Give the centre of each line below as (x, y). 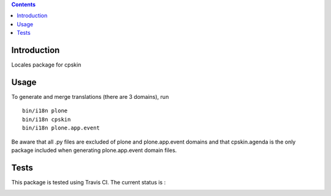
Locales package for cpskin (46, 65)
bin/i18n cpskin (47, 119)
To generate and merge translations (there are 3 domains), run (90, 96)
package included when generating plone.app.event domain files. (94, 150)
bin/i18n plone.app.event (61, 128)
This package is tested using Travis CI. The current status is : (89, 182)
